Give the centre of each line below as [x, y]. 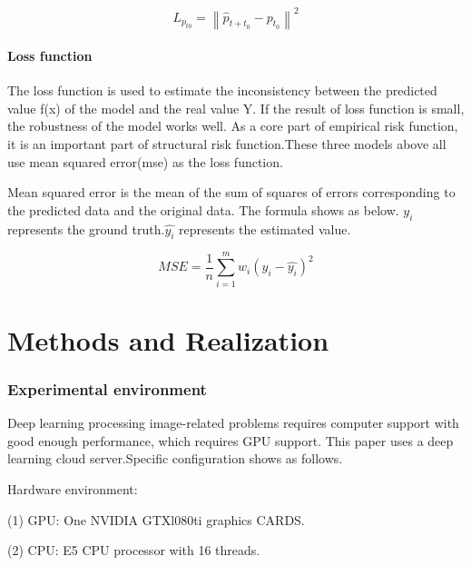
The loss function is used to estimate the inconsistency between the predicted [222, 90]
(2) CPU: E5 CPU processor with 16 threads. [134, 550]
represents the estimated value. [265, 228]
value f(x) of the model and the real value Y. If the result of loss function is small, [236, 108]
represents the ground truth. [86, 228]
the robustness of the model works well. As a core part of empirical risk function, [233, 126]
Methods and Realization [168, 339]
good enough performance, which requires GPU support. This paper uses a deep [231, 440]
